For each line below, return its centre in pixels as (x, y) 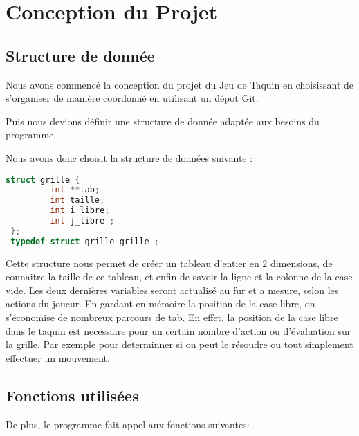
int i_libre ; (80, 211)
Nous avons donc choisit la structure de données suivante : (129, 157)
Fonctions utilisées (72, 395)
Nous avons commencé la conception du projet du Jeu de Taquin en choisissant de (180, 84)
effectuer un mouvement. (58, 357)
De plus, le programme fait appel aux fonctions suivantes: (128, 424)
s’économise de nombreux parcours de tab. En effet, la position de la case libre (172, 317)
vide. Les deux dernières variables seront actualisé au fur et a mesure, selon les (172, 290)
